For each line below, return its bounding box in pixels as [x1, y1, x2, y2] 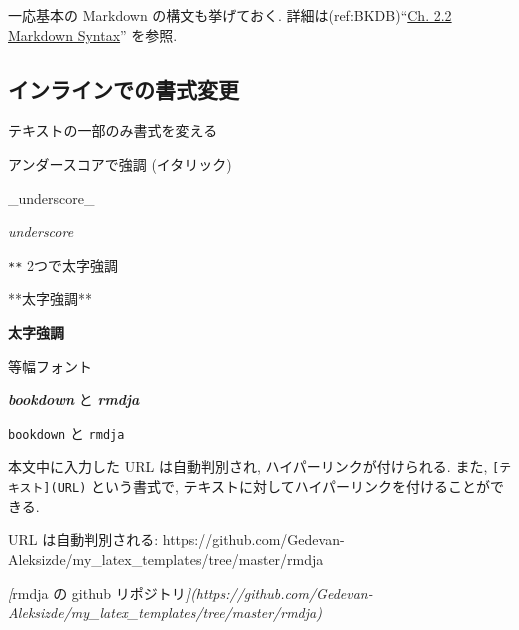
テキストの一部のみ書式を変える [8, 120, 218, 141]
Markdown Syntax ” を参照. [8, 24, 178, 45]
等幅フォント [8, 355, 92, 376]
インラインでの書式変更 [8, 73, 239, 104]
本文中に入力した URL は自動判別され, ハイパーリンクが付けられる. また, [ [8, 456, 500, 477]
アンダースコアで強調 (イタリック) [8, 153, 232, 174]
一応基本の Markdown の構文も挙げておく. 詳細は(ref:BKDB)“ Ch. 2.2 [8, 5, 452, 25]
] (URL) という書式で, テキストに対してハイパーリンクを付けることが [43, 476, 491, 497]
